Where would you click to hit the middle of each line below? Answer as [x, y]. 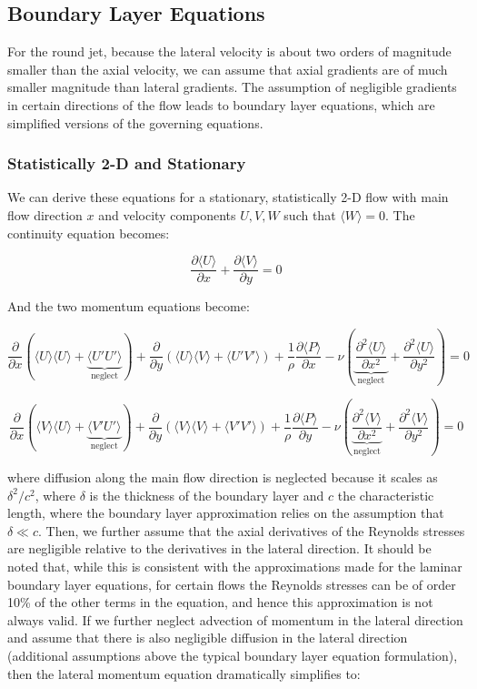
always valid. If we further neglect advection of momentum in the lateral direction [235, 619]
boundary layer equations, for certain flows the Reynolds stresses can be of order [232, 584]
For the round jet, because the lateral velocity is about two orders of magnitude [229, 51]
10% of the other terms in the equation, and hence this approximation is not [220, 602]
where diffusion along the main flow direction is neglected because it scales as [223, 477]
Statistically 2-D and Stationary [127, 163]
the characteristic [386, 495]
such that [310, 214]
